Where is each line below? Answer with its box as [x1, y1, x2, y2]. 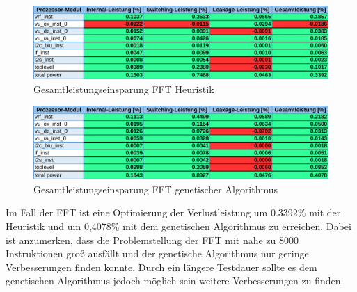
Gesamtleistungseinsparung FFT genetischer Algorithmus [33, 181, 278, 196]
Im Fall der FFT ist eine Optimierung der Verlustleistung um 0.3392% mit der [6, 205, 341, 220]
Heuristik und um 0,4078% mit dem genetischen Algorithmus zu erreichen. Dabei [6, 218, 351, 233]
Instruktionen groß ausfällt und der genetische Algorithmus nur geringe [6, 246, 309, 261]
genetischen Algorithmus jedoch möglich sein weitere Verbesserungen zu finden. [6, 273, 344, 288]
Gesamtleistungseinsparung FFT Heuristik [33, 81, 214, 96]
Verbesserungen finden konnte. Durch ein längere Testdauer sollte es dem [6, 259, 317, 274]
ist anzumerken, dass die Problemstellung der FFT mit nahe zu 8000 [6, 232, 299, 247]
